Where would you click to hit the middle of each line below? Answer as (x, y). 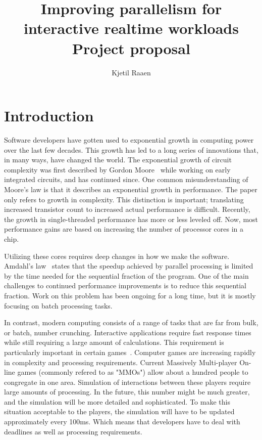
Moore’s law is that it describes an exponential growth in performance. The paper (131, 189)
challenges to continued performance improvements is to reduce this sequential (125, 285)
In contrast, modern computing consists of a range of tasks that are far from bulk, (131, 322)
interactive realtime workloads (131, 28)
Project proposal (131, 48)
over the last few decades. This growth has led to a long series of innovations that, (131, 149)
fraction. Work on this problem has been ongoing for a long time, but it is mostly (130, 295)
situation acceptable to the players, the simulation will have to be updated (119, 411)
